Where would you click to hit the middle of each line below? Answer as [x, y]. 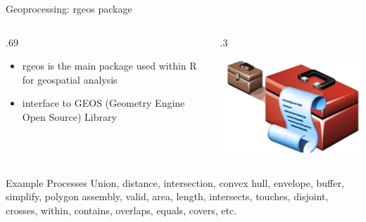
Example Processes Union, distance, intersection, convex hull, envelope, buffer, [175, 182]
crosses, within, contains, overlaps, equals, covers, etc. [121, 210]
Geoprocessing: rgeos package [69, 8]
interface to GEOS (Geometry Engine [103, 103]
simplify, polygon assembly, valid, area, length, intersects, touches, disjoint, [167, 196]
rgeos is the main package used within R [109, 66]
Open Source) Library [69, 116]
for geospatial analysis [70, 79]
